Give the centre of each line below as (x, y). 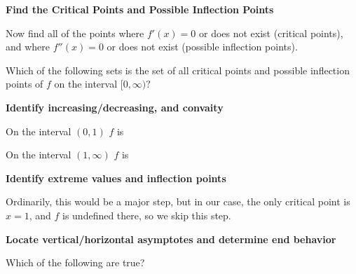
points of (25, 84)
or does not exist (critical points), (271, 33)
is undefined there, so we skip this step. (147, 215)
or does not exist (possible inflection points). (202, 47)
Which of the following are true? (75, 262)
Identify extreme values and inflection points (116, 178)
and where (28, 47)
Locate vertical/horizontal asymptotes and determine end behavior (171, 239)
